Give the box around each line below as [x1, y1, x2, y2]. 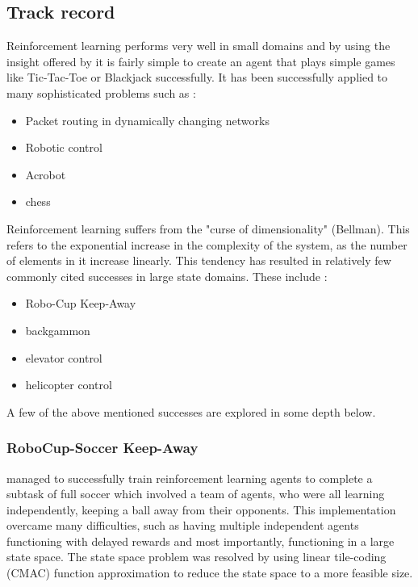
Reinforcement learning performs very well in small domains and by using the [6, 37, 391, 54]
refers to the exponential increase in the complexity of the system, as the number [6, 236, 408, 253]
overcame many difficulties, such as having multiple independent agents [6, 517, 359, 534]
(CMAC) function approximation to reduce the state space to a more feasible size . [6, 564, 413, 581]
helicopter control [25, 376, 112, 393]
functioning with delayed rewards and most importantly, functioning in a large [6, 532, 395, 549]
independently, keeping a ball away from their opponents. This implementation [6, 501, 396, 518]
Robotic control [25, 139, 102, 156]
